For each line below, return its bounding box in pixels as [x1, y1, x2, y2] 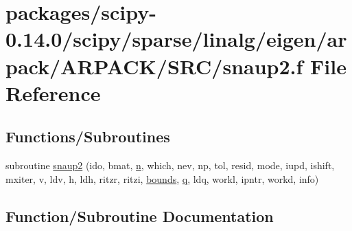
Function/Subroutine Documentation [5, 205, 274, 226]
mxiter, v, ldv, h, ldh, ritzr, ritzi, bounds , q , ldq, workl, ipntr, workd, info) [5, 171, 319, 186]
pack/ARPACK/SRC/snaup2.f [5, 52, 303, 80]
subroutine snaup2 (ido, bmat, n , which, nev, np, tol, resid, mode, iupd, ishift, [5, 158, 335, 173]
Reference [5, 78, 101, 107]
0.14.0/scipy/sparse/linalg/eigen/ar [5, 25, 347, 53]
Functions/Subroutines [5, 126, 170, 147]
